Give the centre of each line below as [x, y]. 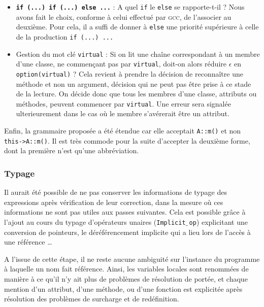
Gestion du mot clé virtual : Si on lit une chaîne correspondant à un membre [138, 54]
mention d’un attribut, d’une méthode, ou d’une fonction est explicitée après [123, 288]
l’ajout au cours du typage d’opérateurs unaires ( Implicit [95, 221]
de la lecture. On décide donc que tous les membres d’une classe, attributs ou [136, 94]
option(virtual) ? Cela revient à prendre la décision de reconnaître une [129, 73]
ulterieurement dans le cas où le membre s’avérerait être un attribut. [123, 113]
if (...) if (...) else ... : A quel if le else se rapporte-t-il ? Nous [130, 7]
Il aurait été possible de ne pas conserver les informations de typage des [115, 192]
